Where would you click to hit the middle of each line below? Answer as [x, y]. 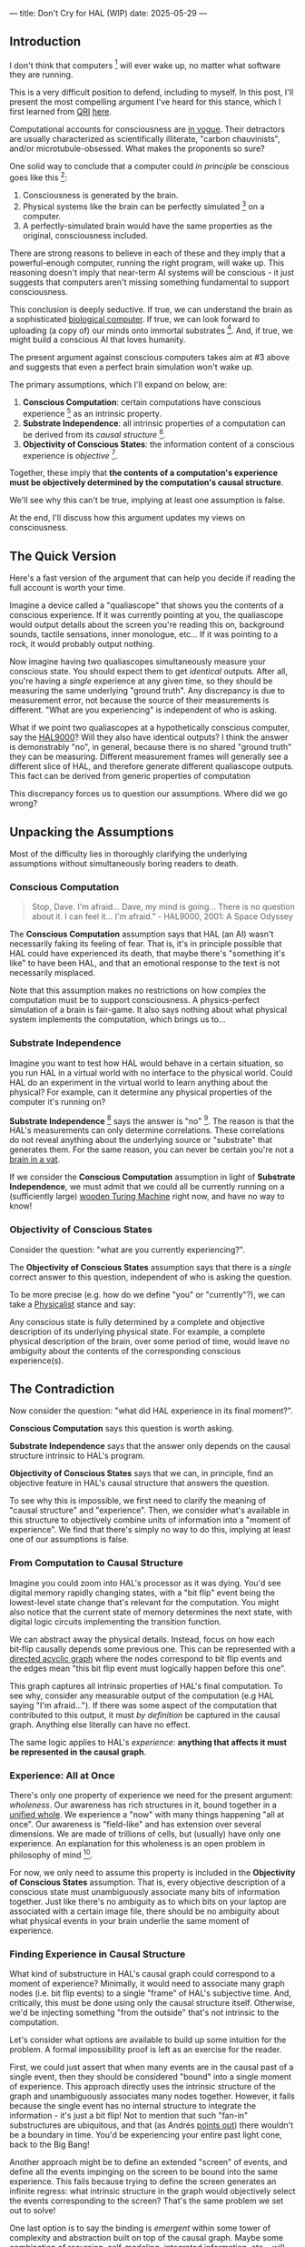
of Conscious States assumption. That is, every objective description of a [148, 1882]
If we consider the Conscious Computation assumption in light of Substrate [152, 1177]
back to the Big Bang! [49, 2144]
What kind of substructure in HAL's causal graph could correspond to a [143, 1973]
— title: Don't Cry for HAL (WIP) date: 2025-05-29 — [108, 13]
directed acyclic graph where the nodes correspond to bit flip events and [146, 1658]
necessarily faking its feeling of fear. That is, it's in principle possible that [146, 944]
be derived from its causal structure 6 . [94, 434]
